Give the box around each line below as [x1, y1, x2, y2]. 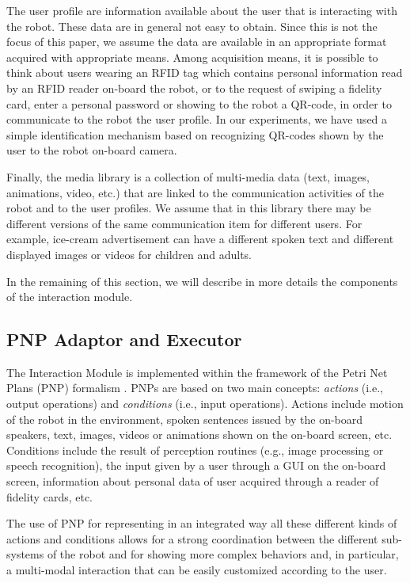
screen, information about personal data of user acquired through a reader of [6, 473, 379, 490]
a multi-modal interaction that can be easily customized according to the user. [6, 562, 387, 578]
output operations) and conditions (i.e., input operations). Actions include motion [6, 395, 404, 412]
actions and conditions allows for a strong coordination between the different [6, 530, 378, 547]
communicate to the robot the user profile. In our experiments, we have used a [6, 111, 388, 128]
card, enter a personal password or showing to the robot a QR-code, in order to [6, 95, 392, 112]
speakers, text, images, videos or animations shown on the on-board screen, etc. [6, 426, 393, 443]
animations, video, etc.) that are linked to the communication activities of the [6, 184, 384, 200]
